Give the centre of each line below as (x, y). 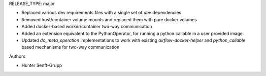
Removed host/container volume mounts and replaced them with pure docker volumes (109, 19)
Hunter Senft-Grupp (42, 65)
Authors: (18, 56)
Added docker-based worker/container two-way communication (87, 27)
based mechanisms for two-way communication (70, 47)
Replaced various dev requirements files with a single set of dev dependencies (101, 13)
